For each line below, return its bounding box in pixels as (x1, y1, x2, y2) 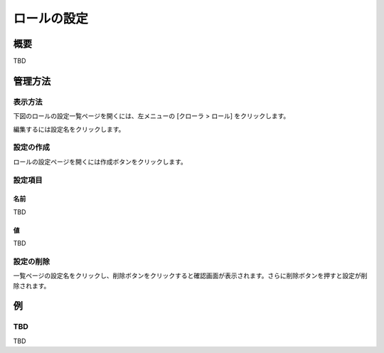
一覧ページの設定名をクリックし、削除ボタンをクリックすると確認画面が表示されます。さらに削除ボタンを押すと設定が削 (13, 271, 368, 280)
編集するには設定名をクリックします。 (13, 125, 125, 133)
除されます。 (13, 281, 50, 290)
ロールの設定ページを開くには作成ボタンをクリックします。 (13, 157, 188, 166)
